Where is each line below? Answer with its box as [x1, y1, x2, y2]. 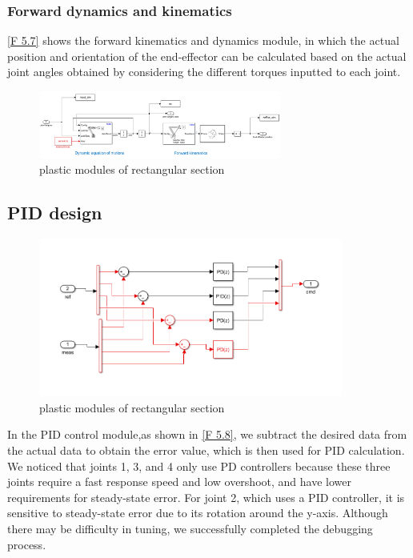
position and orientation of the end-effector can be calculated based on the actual [7, 47, 407, 64]
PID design [7, 200, 102, 225]
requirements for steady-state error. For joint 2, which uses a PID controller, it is [7, 488, 405, 505]
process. [7, 536, 46, 552]
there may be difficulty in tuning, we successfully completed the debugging [7, 520, 373, 536]
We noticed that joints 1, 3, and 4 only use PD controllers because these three [7, 457, 391, 474]
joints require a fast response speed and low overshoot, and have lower [7, 473, 351, 490]
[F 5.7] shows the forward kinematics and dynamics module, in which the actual [7, 32, 399, 49]
